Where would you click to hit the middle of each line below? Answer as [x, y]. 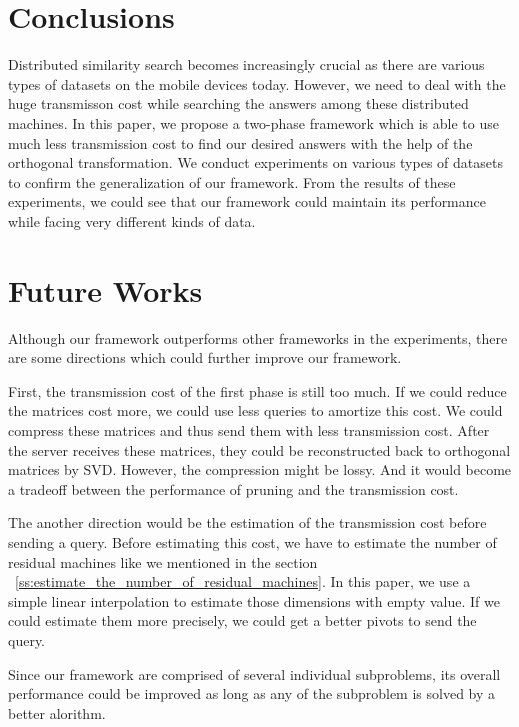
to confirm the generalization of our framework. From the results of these [232, 181]
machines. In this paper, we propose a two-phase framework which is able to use [253, 122]
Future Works [105, 289]
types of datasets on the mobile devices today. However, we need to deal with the [257, 83]
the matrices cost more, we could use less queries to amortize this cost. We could [255, 410]
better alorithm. [57, 712]
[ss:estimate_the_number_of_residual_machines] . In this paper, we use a [243, 581]
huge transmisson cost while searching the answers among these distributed [238, 103]
